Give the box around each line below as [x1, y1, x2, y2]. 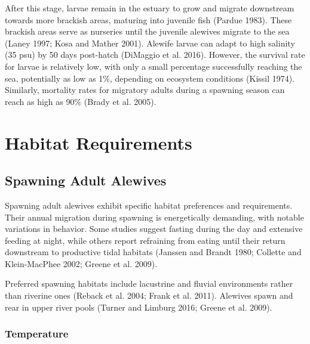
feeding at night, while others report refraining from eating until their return [5, 234, 286, 246]
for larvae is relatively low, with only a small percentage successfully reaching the [5, 60, 302, 72]
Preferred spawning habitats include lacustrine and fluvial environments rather [5, 277, 293, 290]
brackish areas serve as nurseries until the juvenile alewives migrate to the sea [5, 25, 290, 38]
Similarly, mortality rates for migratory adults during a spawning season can [5, 83, 285, 96]
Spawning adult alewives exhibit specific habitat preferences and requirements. [5, 199, 293, 211]
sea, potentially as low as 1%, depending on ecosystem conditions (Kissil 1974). [5, 72, 295, 84]
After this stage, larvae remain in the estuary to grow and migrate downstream [5, 2, 294, 14]
